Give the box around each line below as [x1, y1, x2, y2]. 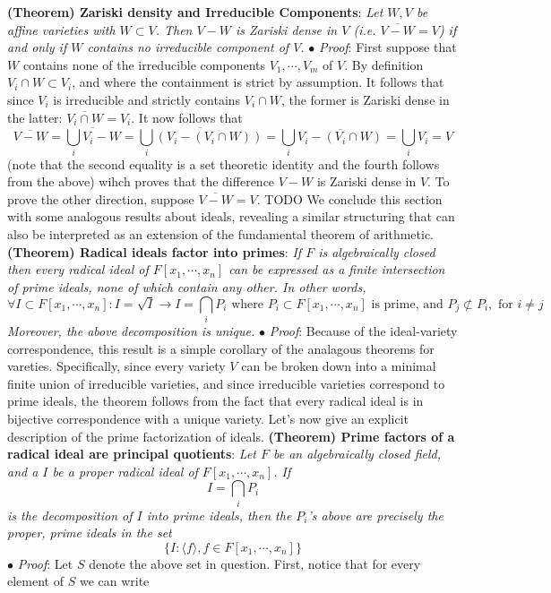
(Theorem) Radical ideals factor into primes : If [7, 242, 302, 261]
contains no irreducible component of [87, 38, 289, 56]
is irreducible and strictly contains [53, 90, 241, 108]
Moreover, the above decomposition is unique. [7, 321, 255, 339]
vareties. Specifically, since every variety [7, 357, 226, 375]
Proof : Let [17, 554, 73, 572]
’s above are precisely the [307, 505, 443, 524]
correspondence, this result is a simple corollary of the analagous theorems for [7, 339, 435, 357]
